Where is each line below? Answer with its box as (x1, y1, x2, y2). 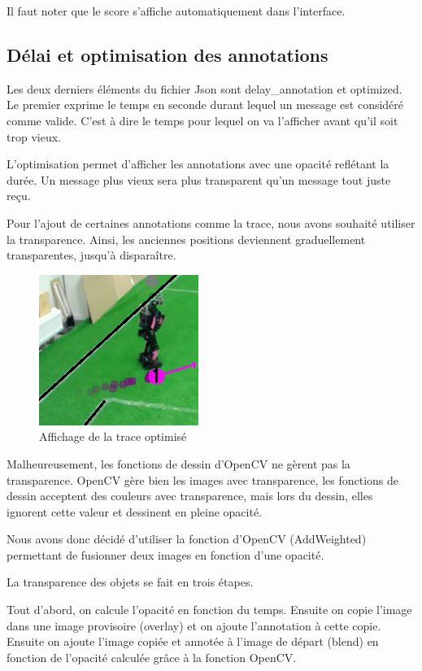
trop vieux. (7, 128, 61, 145)
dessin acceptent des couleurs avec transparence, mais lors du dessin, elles (7, 487, 373, 504)
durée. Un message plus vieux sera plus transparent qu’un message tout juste (7, 171, 391, 188)
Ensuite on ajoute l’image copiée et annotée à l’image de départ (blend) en (7, 633, 379, 650)
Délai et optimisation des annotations (7, 41, 328, 67)
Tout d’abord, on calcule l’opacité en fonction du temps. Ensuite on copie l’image (7, 601, 412, 618)
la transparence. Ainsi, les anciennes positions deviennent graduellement (7, 230, 366, 247)
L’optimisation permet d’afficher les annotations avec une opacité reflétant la (7, 155, 389, 172)
